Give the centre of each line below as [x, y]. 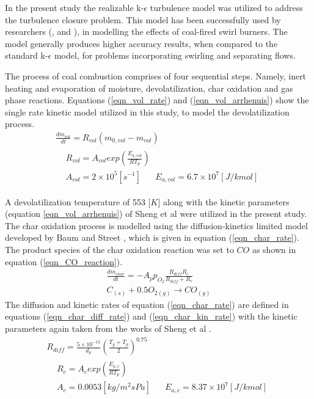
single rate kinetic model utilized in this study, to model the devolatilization [147, 112]
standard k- [27, 55]
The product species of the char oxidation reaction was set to [119, 249]
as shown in [274, 249]
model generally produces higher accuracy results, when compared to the [141, 43]
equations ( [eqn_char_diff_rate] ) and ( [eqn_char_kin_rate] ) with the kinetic [151, 316]
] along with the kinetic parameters [224, 201]
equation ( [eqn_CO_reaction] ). [64, 261]
